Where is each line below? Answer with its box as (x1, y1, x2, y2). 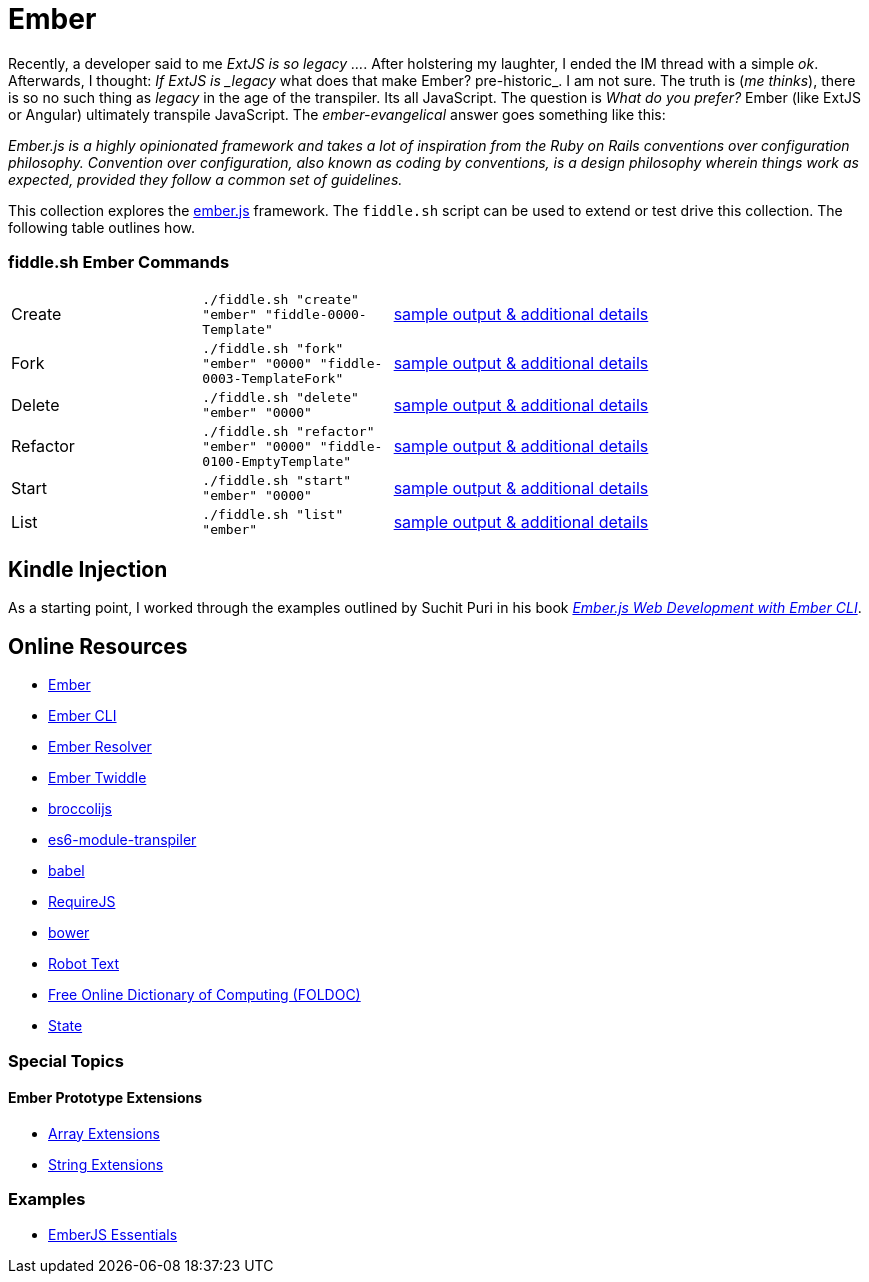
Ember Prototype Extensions (8, 1089, 203, 1107)
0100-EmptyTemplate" (202, 453, 352, 469)
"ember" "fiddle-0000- (202, 306, 367, 322)
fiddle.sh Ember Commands (8, 252, 230, 273)
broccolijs (48, 800, 112, 818)
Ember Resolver (48, 738, 152, 756)
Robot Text (48, 955, 119, 973)
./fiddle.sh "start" (202, 472, 352, 488)
